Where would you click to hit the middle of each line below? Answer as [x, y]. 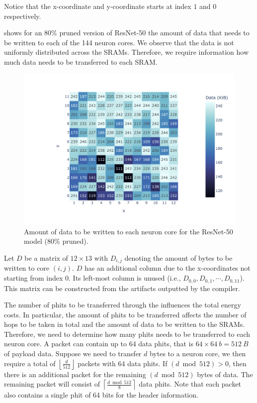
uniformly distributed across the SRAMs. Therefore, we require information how [127, 52]
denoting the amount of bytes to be [178, 258]
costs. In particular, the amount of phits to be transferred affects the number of [125, 314]
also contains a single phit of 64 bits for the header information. [101, 395]
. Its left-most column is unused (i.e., [125, 278]
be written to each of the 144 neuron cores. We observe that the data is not [119, 42]
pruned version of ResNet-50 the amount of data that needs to [154, 33]
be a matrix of [46, 258]
